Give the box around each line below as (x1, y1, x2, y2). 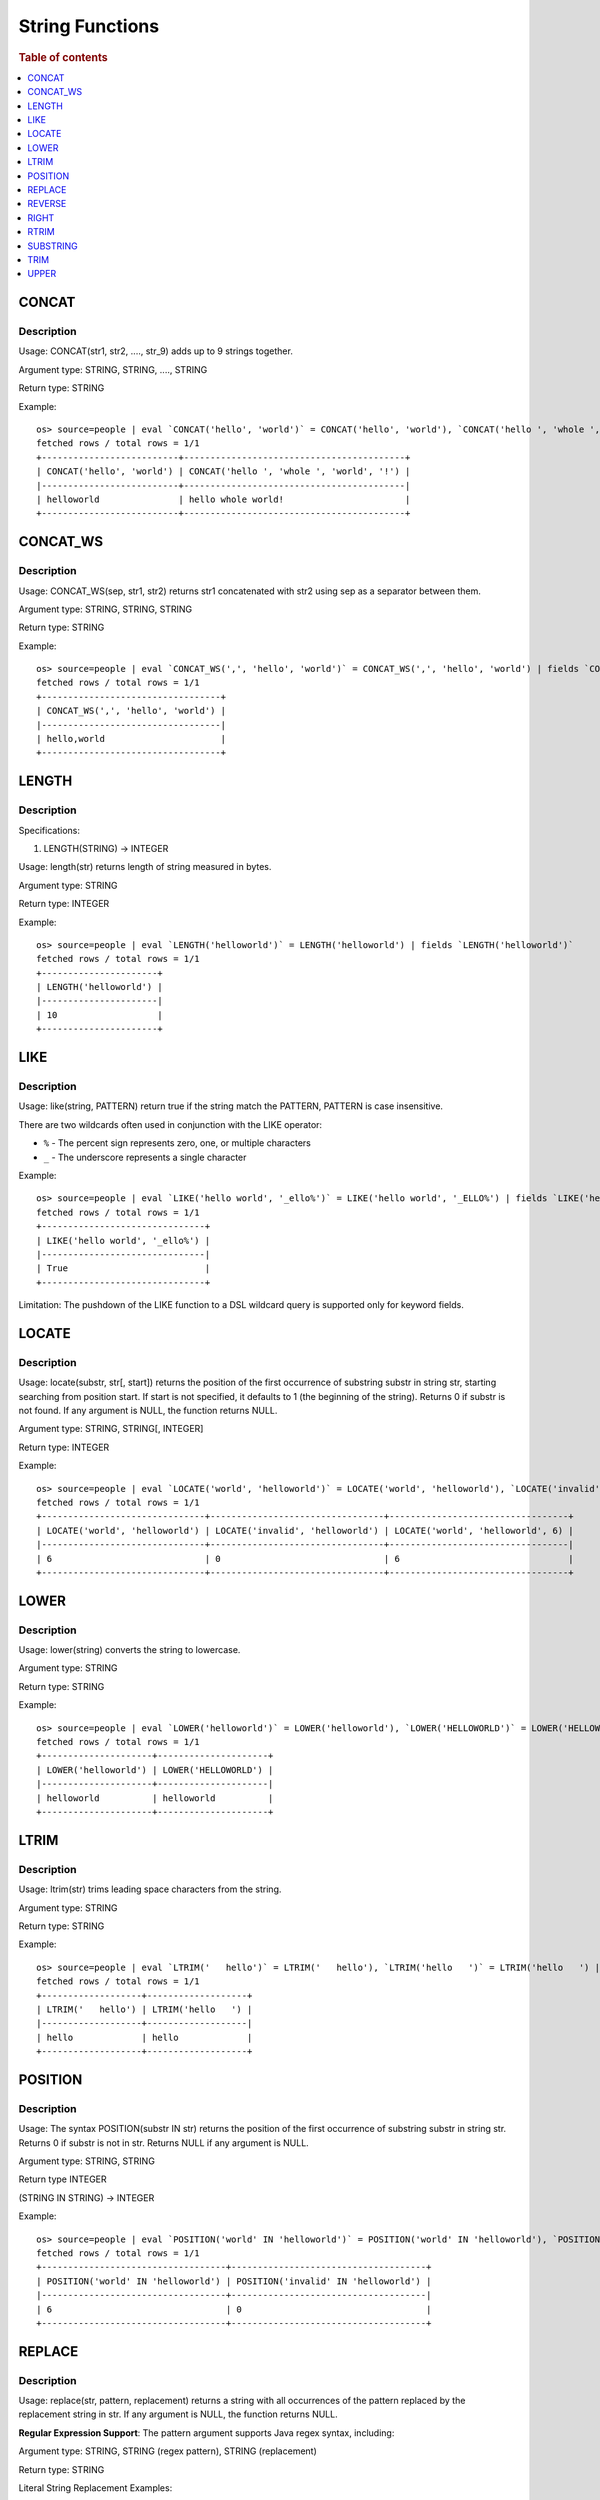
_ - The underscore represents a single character (43, 1151, 247, 1163)
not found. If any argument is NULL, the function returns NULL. (18, 1405, 278, 1417)
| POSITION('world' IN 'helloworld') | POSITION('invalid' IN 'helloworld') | (36, 2275, 432, 2287)
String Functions (18, 15, 160, 37)
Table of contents (18, 50, 109, 64)
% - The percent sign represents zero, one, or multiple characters (43, 1137, 312, 1149)
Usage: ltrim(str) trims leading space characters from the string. (18, 1883, 282, 1895)
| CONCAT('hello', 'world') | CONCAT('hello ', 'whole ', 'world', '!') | (36, 466, 411, 477)
